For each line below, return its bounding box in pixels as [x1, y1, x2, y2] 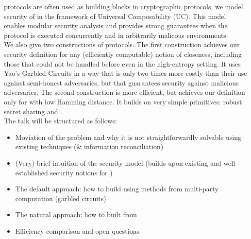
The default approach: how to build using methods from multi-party [15, 184, 218, 194]
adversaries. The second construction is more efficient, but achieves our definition [4, 87, 245, 97]
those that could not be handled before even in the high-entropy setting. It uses [4, 58, 241, 68]
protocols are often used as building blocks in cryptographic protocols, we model [4, 1, 243, 11]
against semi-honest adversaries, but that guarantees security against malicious [4, 77, 239, 87]
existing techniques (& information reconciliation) [15, 141, 164, 152]
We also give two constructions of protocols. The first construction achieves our [4, 39, 240, 50]
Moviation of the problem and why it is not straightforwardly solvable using [15, 132, 242, 142]
